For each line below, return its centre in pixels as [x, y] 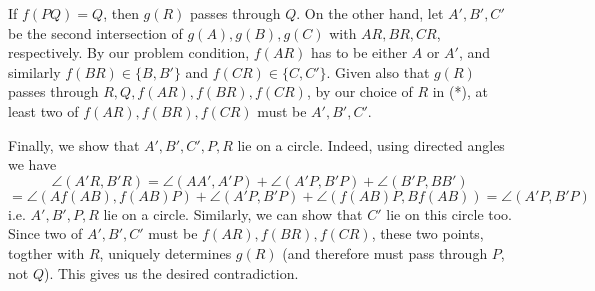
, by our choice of [359, 91]
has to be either [359, 52]
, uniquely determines [165, 252]
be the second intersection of [95, 32]
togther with [46, 252]
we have [32, 164]
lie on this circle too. [449, 213]
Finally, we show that [74, 144]
